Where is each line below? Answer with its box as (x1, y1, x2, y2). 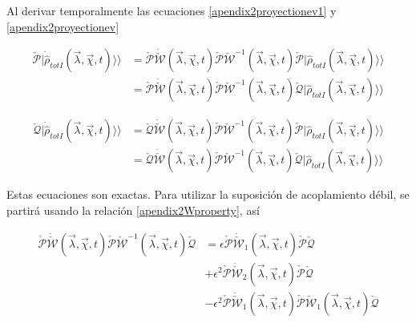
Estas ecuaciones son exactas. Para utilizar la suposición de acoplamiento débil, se (6, 186, 410, 203)
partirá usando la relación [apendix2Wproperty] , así (6, 201, 260, 218)
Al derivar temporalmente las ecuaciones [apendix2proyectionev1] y (6, 2, 337, 18)
